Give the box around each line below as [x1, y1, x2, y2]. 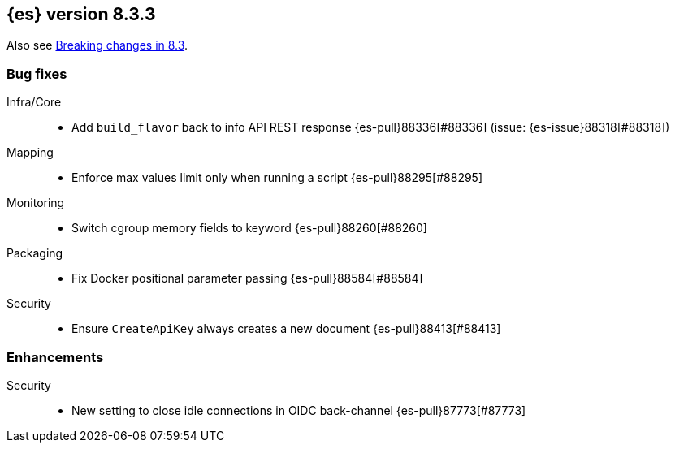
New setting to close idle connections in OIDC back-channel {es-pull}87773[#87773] [71, 403, 526, 417]
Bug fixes [6, 65, 67, 82]
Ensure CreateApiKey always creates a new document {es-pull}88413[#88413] [71, 322, 501, 336]
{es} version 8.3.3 [6, 4, 156, 24]
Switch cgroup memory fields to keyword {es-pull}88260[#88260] [71, 221, 427, 235]
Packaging [6, 246, 63, 261]
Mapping [6, 145, 54, 160]
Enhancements [6, 348, 104, 365]
